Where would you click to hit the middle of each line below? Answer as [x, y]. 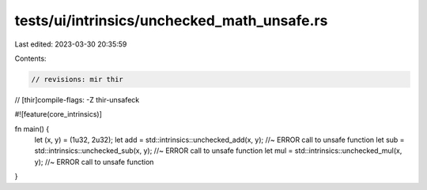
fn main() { [32, 129]
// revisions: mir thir [77, 79]
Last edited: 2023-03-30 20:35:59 [71, 44]
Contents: [30, 58]
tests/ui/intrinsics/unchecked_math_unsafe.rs [171, 20]
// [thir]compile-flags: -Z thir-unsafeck [77, 99]
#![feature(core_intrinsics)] [59, 114]
